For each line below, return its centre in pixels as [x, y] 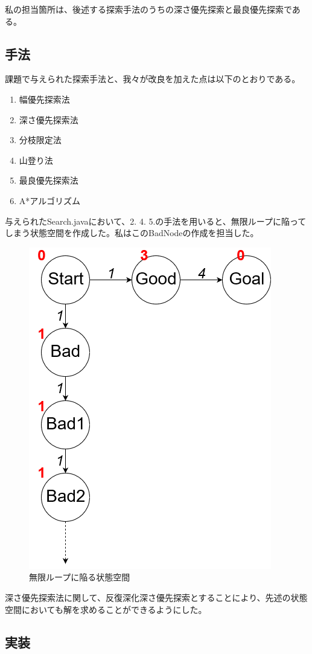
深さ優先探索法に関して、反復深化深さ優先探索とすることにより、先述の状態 [156, 597]
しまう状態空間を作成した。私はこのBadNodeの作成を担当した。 [132, 233]
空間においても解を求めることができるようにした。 [106, 609]
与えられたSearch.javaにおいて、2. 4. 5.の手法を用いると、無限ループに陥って [156, 221]
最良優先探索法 [49, 180]
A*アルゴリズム [49, 200]
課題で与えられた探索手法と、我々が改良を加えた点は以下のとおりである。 [153, 79]
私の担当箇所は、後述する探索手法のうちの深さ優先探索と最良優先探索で [148, 9]
